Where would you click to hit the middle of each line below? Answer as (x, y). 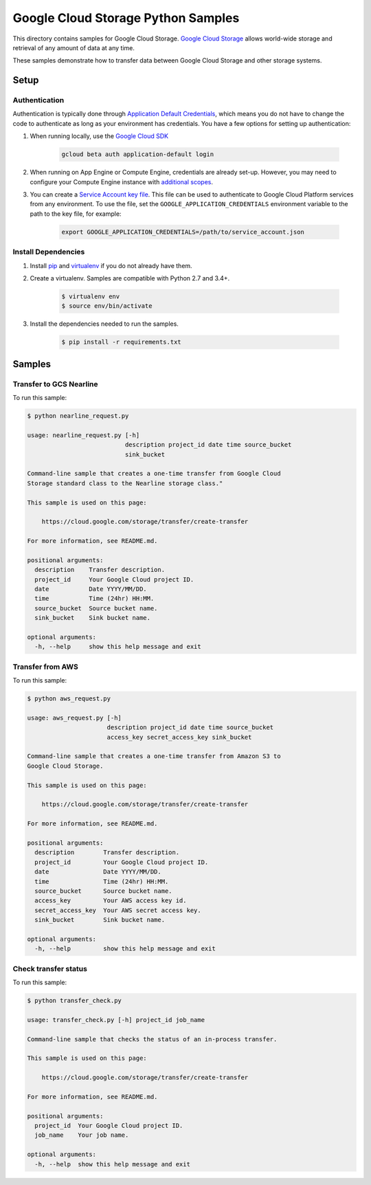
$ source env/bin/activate (107, 306)
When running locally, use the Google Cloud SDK (99, 136)
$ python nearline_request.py (78, 416)
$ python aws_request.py (69, 699)
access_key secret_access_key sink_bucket (179, 737)
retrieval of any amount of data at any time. (74, 47)
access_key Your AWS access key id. (111, 901)
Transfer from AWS (45, 667)
